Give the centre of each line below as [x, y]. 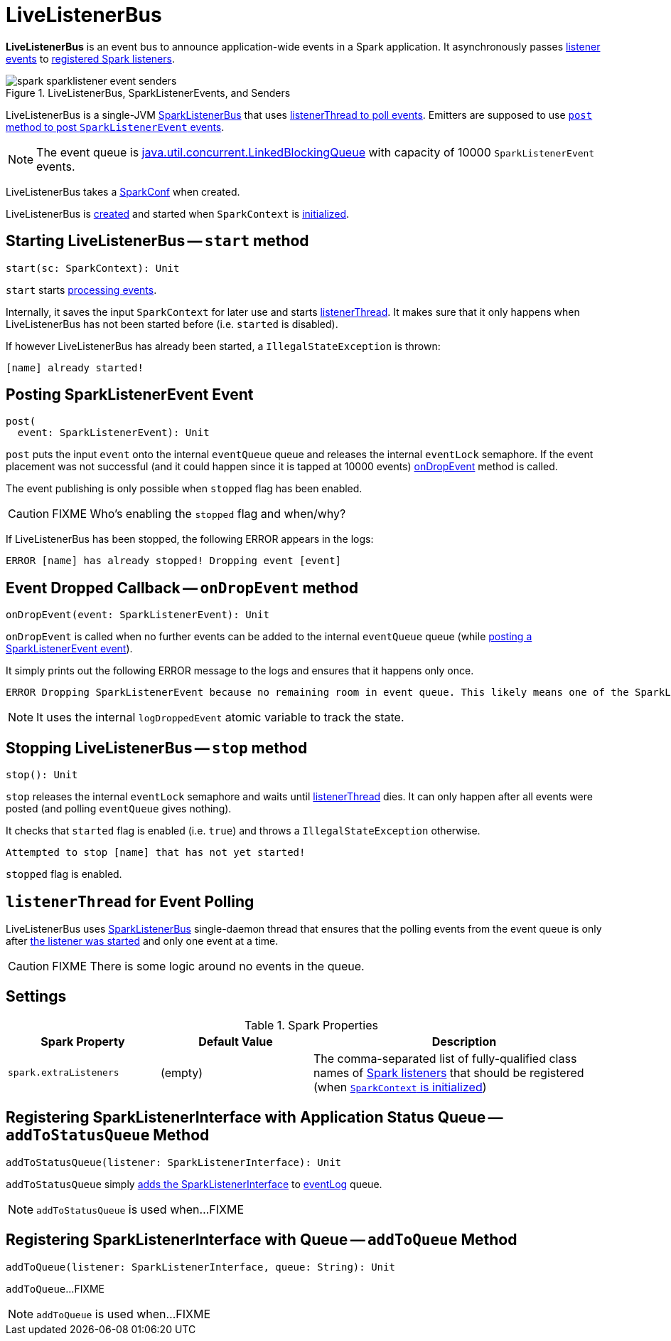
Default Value [236, 1041]
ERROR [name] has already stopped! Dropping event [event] [174, 561]
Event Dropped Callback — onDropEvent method [182, 588]
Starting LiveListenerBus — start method [157, 241]
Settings [36, 997]
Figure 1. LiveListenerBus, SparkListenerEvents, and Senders [148, 92]
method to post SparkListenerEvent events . [115, 127]
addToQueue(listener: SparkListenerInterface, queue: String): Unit [200, 1267]
